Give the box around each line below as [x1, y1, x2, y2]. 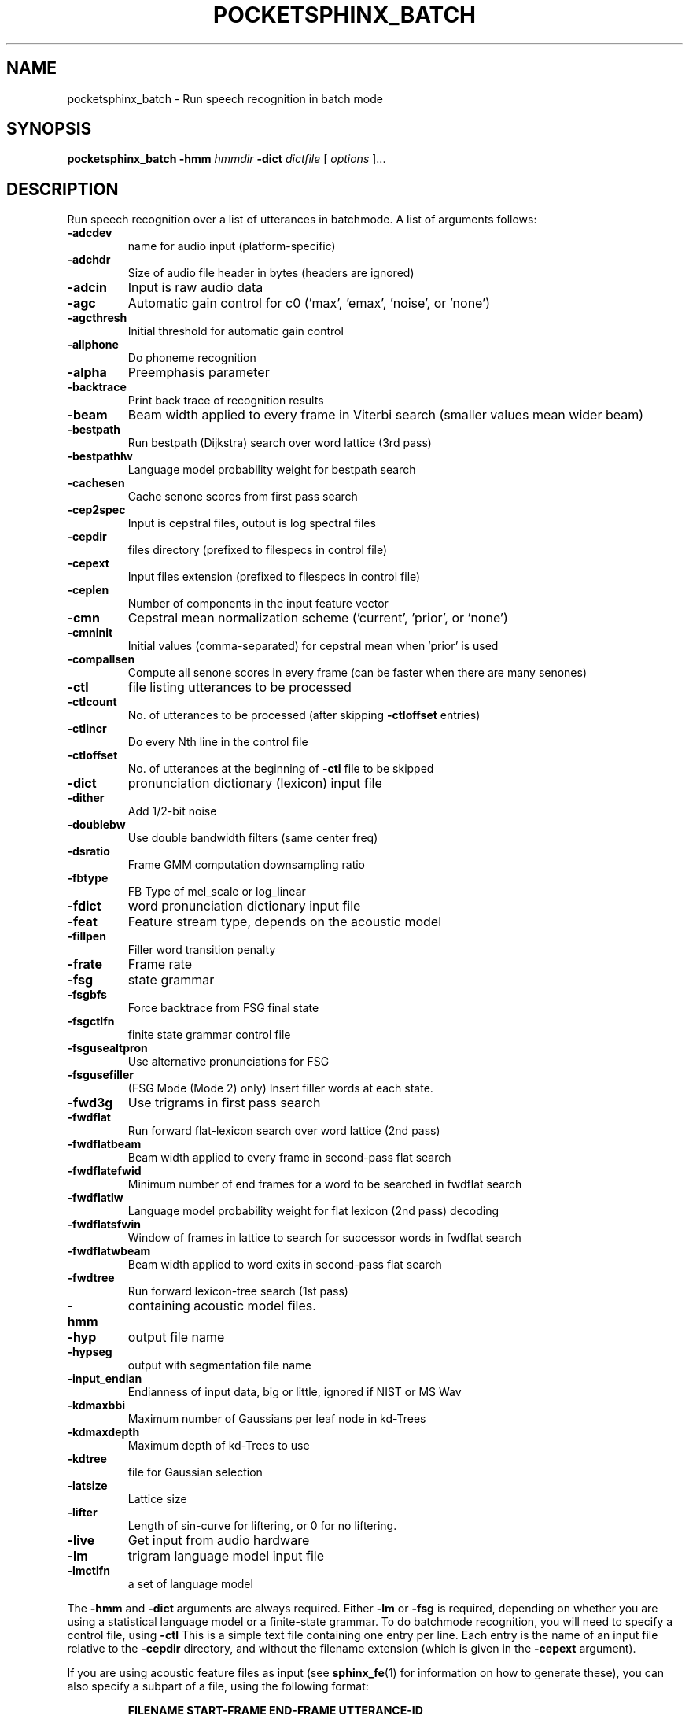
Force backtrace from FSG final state [127, 1001, 319, 1015]
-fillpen [67, 929, 106, 944]
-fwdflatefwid [67, 1164, 142, 1178]
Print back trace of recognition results [127, 393, 324, 408]
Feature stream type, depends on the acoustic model [127, 914, 442, 930]
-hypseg [67, 1345, 112, 1359]
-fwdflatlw [67, 1191, 123, 1205]
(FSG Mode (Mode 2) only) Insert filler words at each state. [127, 1081, 433, 1095]
